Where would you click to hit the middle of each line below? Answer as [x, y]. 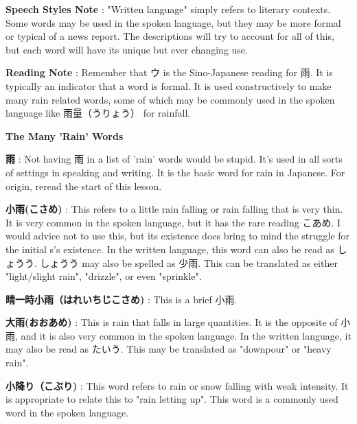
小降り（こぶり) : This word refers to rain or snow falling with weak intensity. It [177, 385]
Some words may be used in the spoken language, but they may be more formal [173, 22]
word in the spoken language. [67, 412]
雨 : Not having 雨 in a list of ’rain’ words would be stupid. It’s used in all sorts [174, 159]
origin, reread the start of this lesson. [84, 186]
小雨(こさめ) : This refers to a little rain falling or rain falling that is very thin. [174, 209]
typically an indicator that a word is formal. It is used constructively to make [169, 85]
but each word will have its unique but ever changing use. [127, 49]
